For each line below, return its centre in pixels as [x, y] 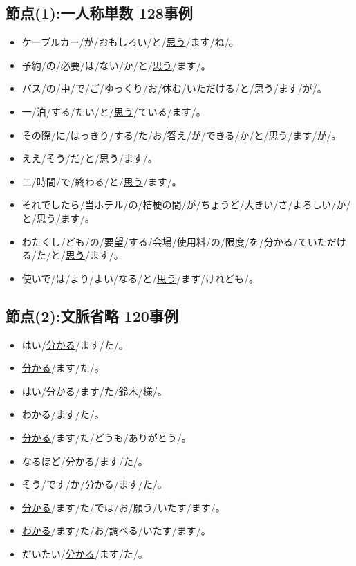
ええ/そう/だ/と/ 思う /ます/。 [90, 158]
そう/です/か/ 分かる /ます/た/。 [94, 484]
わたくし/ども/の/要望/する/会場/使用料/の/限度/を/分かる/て [165, 241]
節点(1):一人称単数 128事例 [99, 13]
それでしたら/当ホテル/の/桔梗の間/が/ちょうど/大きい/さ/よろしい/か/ [186, 204]
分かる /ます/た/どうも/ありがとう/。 [106, 437]
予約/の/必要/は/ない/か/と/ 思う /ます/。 [116, 65]
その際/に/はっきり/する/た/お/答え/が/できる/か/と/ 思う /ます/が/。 [181, 135]
